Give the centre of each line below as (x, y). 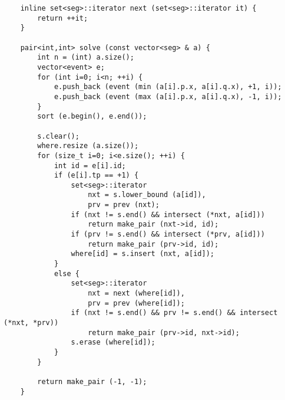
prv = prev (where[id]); (136, 303)
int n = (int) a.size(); (86, 58)
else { (67, 273)
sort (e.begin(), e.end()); (92, 117)
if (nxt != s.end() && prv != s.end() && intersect (174, 313)
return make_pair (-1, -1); (92, 381)
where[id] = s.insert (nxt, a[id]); (142, 254)
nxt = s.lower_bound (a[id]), (147, 195)
